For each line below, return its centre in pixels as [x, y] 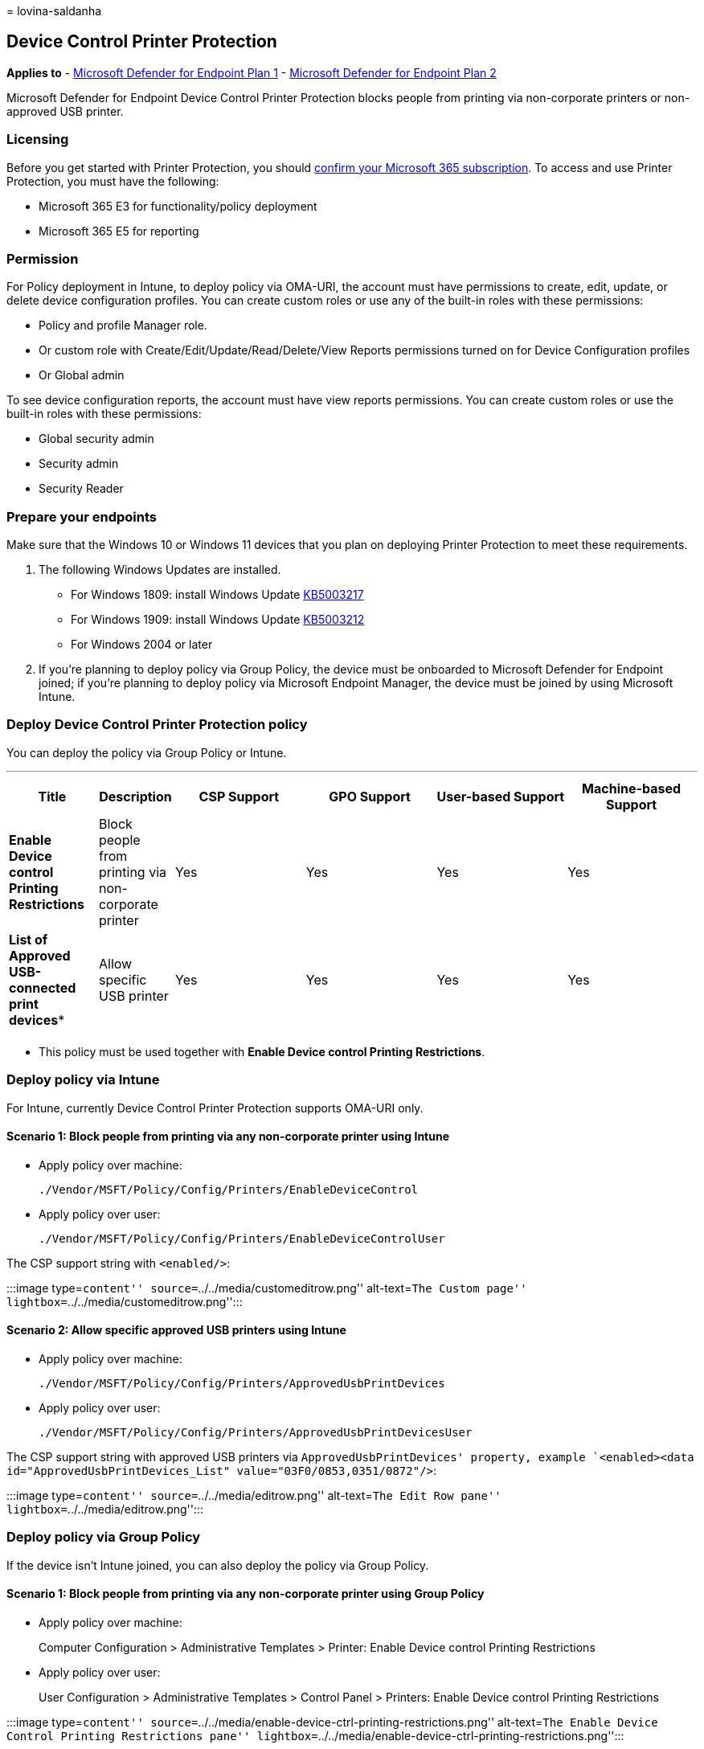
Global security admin [96, 439]
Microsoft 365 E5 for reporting [119, 231]
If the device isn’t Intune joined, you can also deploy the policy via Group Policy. [218, 1565]
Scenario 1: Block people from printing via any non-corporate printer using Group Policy [246, 1594]
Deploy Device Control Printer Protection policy [157, 725]
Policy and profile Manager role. [123, 326]
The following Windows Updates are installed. [160, 570]
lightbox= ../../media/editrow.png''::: [105, 1509]
